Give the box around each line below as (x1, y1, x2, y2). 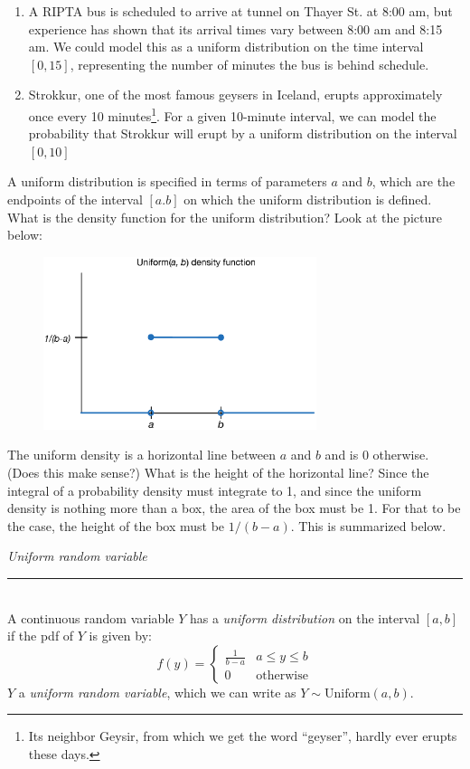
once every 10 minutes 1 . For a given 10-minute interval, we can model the (28, 103, 437, 125)
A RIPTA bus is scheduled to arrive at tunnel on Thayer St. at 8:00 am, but (28, 2, 453, 20)
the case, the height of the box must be (7, 516, 225, 535)
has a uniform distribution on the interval (189, 608, 420, 627)
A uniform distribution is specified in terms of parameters (7, 172, 327, 191)
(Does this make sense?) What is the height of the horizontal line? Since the (7, 463, 429, 481)
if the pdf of (7, 626, 74, 645)
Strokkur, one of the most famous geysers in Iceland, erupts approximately (28, 85, 443, 104)
